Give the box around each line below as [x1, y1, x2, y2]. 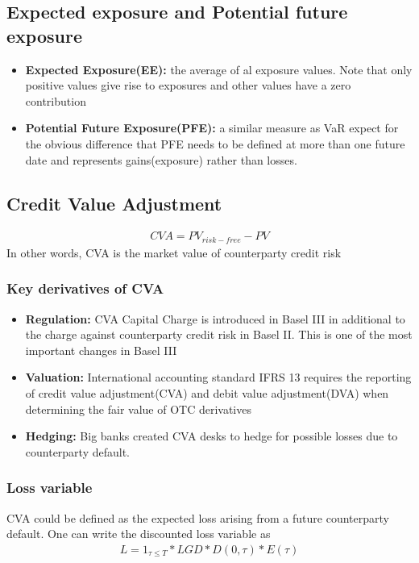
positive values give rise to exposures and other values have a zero [25, 77, 351, 94]
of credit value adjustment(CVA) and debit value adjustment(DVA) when [25, 385, 389, 402]
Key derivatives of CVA [6, 278, 164, 298]
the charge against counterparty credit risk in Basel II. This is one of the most [25, 326, 413, 343]
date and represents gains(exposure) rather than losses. [25, 151, 297, 168]
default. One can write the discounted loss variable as [6, 525, 271, 542]
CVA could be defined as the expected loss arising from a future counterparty [6, 509, 389, 526]
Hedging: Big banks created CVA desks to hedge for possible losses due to [25, 427, 398, 444]
